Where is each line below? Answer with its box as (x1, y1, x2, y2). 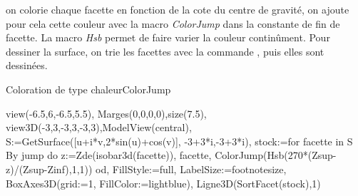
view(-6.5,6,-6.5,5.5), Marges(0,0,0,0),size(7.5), (6, 105, 207, 120)
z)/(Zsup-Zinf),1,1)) (6, 161, 93, 176)
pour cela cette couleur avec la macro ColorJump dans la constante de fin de (6, 16, 340, 31)
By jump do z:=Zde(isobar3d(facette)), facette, (6, 148, 212, 163)
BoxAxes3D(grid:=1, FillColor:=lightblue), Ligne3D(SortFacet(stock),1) (6, 175, 321, 190)
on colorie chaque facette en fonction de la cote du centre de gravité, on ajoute (6, 2, 349, 16)
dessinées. (6, 58, 48, 73)
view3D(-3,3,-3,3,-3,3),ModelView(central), (6, 120, 192, 135)
